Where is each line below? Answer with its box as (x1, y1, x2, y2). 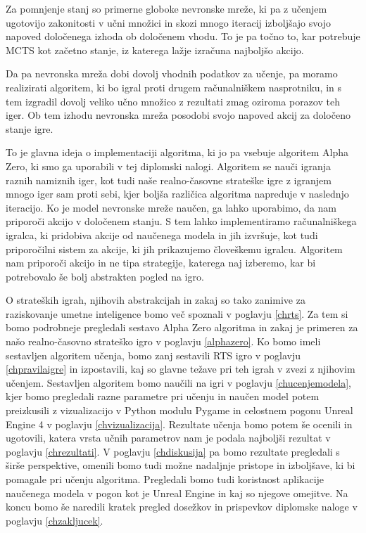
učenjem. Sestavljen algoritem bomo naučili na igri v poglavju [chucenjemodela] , (6, 375, 351, 390)
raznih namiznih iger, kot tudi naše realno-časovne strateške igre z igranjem (6, 172, 332, 187)
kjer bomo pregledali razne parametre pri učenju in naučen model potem (6, 389, 320, 404)
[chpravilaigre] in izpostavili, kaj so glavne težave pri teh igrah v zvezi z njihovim (6, 361, 355, 376)
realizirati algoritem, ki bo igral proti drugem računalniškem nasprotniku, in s (6, 79, 341, 94)
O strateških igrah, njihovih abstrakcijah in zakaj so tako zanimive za (6, 293, 305, 307)
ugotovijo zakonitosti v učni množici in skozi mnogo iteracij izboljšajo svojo (6, 15, 331, 30)
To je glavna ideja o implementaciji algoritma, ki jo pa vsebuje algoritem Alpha (6, 145, 349, 160)
